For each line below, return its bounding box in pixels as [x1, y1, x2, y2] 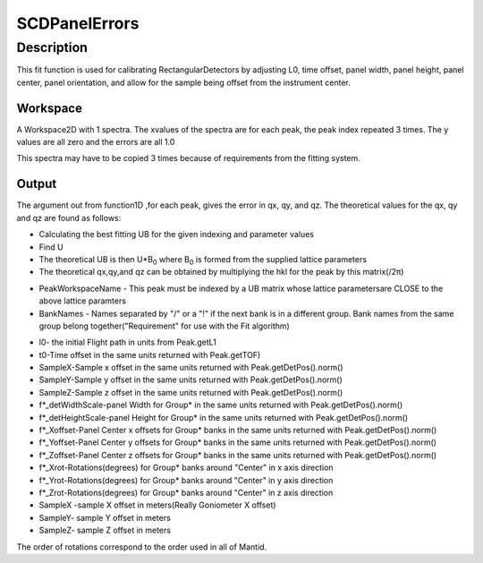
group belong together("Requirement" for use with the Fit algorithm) [38, 320, 290, 331]
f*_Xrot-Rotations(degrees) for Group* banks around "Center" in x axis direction [38, 462, 335, 473]
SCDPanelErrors [16, 13, 140, 33]
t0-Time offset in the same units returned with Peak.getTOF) [38, 349, 261, 360]
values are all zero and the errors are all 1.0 [16, 137, 175, 148]
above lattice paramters [38, 295, 127, 306]
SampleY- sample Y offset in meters [38, 512, 172, 523]
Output [16, 176, 57, 192]
